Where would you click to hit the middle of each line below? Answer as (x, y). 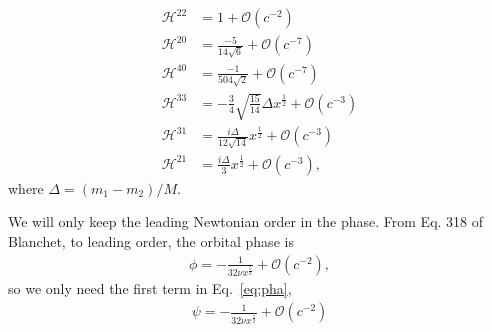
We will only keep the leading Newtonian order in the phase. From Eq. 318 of (246, 221)
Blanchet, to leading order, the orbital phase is (151, 241)
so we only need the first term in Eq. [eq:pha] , (150, 288)
